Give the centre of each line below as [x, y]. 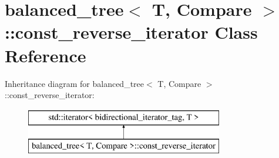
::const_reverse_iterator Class [131, 32]
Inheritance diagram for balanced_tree [75, 83]
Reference [46, 55]
